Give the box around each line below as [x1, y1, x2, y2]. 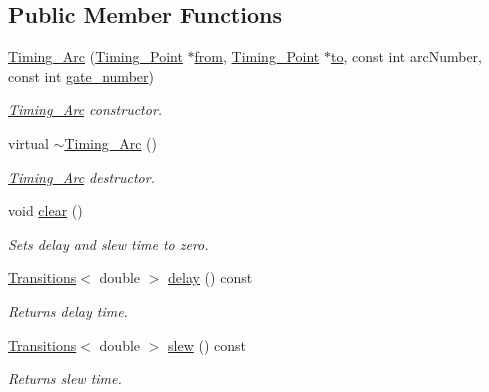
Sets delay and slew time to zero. [8, 233, 209, 254]
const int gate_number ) [8, 65, 154, 86]
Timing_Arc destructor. [8, 166, 155, 187]
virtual [8, 132, 49, 153]
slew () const [168, 334, 246, 355]
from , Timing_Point [194, 46, 320, 67]
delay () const [168, 267, 253, 288]
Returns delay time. [8, 300, 128, 321]
